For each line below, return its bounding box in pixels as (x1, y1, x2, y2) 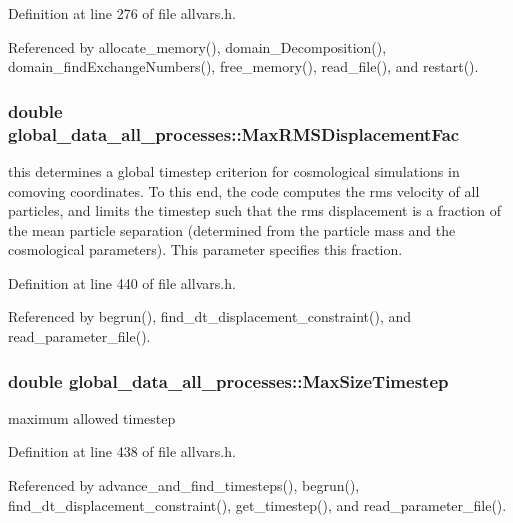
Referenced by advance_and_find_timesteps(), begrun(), (8, 475, 360, 496)
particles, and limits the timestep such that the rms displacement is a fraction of (8, 200, 501, 221)
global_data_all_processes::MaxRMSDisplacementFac (8, 121, 460, 146)
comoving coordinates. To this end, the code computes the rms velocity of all (8, 180, 480, 201)
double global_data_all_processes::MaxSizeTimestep (8, 368, 449, 393)
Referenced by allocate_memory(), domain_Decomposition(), (8, 36, 387, 57)
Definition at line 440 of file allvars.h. (8, 272, 236, 293)
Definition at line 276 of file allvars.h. (8, 3, 236, 23)
